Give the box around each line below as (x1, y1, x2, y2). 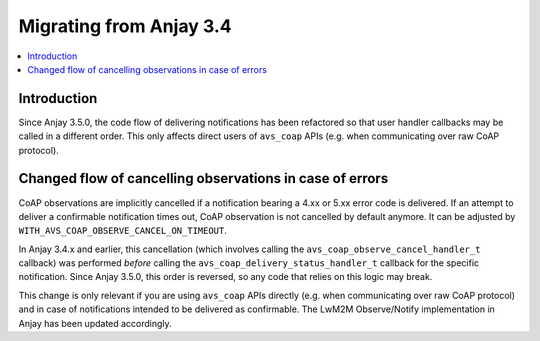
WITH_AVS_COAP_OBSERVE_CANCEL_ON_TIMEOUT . (18, 225, 227, 237)
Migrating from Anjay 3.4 (18, 15, 232, 37)
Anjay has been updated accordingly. (18, 317, 172, 329)
